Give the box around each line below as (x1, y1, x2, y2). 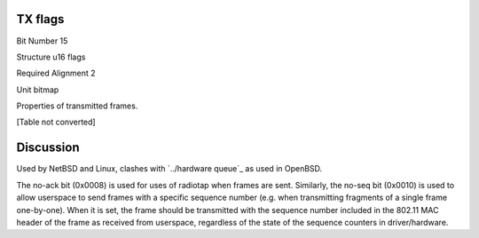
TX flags (16, 12, 65, 27)
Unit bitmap (16, 84, 59, 95)
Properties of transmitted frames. (16, 100, 138, 111)
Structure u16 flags (16, 52, 86, 62)
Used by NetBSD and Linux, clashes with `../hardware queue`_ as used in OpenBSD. (16, 163, 323, 174)
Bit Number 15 (16, 36, 68, 46)
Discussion (16, 140, 80, 155)
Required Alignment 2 (16, 67, 96, 79)
